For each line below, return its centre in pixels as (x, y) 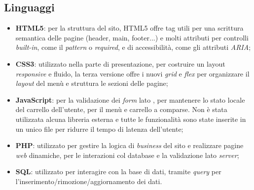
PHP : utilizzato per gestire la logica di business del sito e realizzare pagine (129, 145)
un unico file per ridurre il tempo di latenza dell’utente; (99, 129)
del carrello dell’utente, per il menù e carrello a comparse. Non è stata (121, 109)
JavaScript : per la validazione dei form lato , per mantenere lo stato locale (130, 99)
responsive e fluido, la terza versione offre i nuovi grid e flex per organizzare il (132, 73)
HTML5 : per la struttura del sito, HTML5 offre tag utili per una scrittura (129, 28)
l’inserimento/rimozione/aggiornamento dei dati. (89, 181)
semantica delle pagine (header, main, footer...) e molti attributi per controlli (132, 37)
